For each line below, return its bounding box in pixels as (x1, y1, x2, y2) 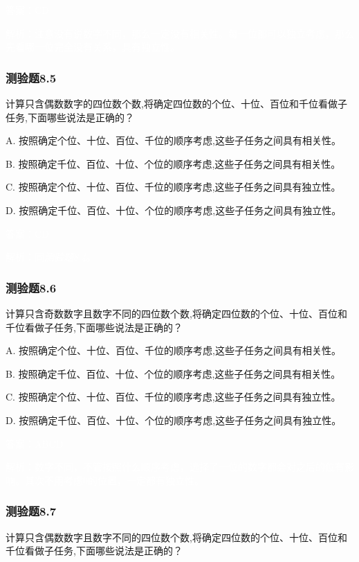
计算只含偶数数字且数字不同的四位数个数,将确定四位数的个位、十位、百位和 (6, 529, 347, 544)
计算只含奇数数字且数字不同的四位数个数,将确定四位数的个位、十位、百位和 (6, 306, 347, 320)
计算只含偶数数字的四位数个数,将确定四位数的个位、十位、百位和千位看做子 (6, 96, 347, 110)
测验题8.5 (6, 69, 57, 86)
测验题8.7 (6, 502, 57, 520)
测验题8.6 (6, 279, 57, 296)
